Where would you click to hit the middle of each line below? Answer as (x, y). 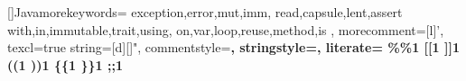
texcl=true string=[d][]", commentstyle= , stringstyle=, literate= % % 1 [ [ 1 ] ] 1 (233, 47)
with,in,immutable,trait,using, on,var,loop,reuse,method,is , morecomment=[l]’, (226, 29)
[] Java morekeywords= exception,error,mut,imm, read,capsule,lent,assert (205, 12)
